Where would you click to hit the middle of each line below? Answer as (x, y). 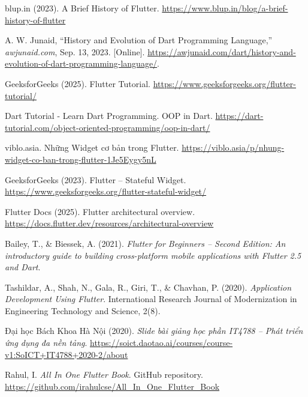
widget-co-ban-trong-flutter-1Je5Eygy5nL (81, 159)
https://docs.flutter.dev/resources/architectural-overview (109, 223)
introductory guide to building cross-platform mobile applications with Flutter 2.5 (153, 255)
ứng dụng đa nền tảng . (46, 343)
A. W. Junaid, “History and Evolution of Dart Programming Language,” (139, 40)
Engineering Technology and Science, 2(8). (83, 310)
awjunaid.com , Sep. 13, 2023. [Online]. (75, 51)
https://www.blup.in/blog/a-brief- (225, 8)
